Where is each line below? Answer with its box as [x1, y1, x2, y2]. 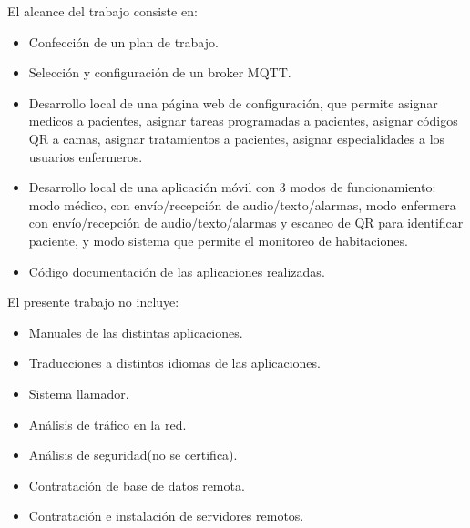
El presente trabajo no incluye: [7, 292, 179, 311]
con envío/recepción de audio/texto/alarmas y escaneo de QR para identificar [28, 213, 464, 232]
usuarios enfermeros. [28, 147, 143, 166]
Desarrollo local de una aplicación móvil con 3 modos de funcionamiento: [28, 178, 436, 197]
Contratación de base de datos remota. [28, 475, 245, 494]
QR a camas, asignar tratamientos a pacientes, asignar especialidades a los [28, 128, 445, 147]
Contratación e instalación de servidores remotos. [28, 506, 304, 525]
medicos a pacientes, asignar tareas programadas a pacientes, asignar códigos [28, 111, 458, 130]
